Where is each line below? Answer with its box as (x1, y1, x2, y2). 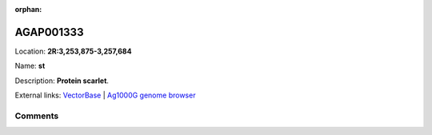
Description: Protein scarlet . (14, 76, 110, 85)
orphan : (14, 5, 42, 14)
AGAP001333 (14, 25, 84, 39)
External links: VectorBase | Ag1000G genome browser (14, 90, 196, 100)
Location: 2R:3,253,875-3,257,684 (14, 46, 132, 56)
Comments (14, 110, 59, 121)
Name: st (14, 61, 46, 71)
